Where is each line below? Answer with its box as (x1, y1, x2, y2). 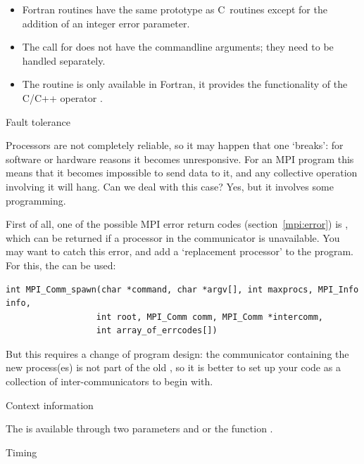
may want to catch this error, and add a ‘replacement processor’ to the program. (6, 244, 354, 259)
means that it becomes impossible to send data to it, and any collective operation (6, 165, 358, 180)
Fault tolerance (6, 114, 71, 129)
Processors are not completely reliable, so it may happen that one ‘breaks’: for (6, 138, 344, 153)
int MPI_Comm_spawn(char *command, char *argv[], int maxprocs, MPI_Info (6, 284, 359, 295)
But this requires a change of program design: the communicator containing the (6, 346, 349, 361)
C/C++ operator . (22, 90, 103, 105)
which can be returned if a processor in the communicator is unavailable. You (6, 230, 340, 245)
